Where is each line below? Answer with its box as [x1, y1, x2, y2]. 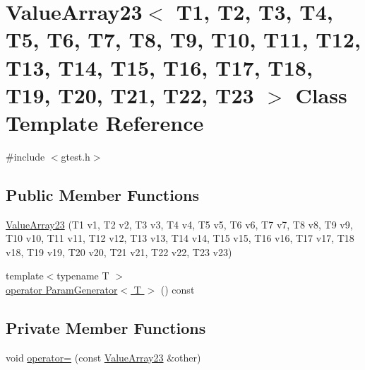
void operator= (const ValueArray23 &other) [6, 349, 201, 364]
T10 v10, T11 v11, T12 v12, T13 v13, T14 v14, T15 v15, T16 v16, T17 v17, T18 [6, 231, 354, 245]
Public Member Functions [6, 183, 199, 205]
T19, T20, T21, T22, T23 [6, 80, 254, 109]
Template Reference [6, 108, 204, 137]
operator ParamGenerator [6, 282, 118, 297]
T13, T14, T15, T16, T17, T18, [6, 52, 313, 81]
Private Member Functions [6, 317, 206, 339]
